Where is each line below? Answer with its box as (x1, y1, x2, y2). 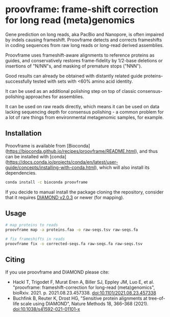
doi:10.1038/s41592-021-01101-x (12, 306, 80, 312)
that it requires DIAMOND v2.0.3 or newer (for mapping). (5, 194, 124, 200)
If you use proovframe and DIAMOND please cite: (5, 269, 110, 275)
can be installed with (5, 153, 49, 159)
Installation (5, 129, 42, 138)
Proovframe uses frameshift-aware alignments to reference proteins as (5, 52, 155, 58)
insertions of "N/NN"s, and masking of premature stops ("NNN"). (5, 63, 142, 69)
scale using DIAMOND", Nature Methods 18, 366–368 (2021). (20, 300, 149, 307)
